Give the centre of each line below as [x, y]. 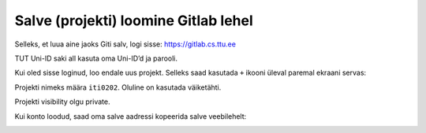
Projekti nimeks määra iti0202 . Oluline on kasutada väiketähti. [118, 87]
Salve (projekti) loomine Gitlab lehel [134, 20]
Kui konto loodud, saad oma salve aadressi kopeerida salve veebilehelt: [131, 116]
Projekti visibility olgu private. [62, 102]
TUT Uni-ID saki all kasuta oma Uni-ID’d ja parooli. [96, 58]
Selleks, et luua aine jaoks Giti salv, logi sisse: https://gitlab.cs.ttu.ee [125, 44]
